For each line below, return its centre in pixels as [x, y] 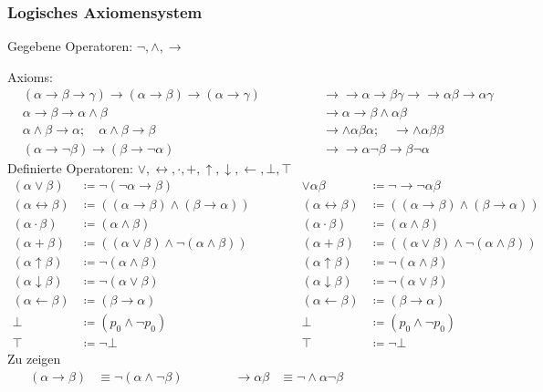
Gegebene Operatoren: [70, 46]
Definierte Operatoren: [70, 167]
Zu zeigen [34, 359]
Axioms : [30, 76]
